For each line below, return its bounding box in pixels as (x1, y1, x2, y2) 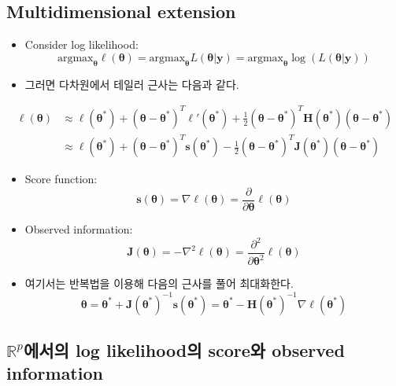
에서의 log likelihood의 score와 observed (23, 337, 345, 362)
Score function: (24, 171, 98, 187)
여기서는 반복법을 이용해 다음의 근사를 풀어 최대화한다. (24, 275, 294, 292)
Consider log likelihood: (24, 36, 139, 53)
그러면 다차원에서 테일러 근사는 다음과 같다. (24, 75, 239, 92)
